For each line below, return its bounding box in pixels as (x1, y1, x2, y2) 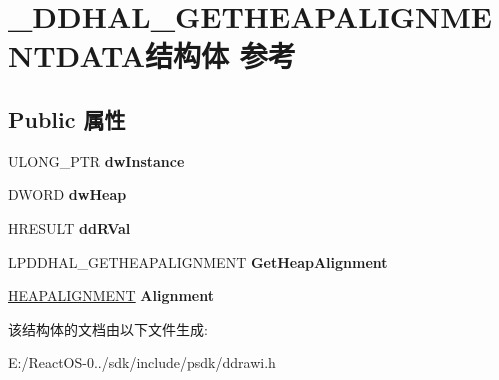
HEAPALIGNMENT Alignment (8, 285, 214, 306)
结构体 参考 (145, 35, 296, 76)
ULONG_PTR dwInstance (8, 150, 185, 171)
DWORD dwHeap (8, 184, 127, 205)
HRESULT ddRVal (8, 217, 131, 238)
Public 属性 (8, 103, 126, 134)
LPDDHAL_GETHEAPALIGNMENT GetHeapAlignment (8, 251, 388, 272)
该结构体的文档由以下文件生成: (8, 318, 208, 339)
